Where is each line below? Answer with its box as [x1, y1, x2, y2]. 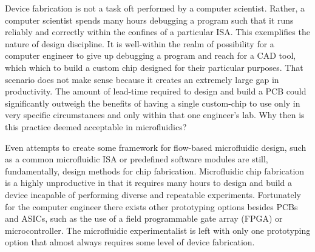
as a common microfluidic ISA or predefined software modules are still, [5, 153, 268, 165]
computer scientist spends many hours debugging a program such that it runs [5, 13, 294, 26]
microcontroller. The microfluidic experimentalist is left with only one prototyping [5, 224, 311, 236]
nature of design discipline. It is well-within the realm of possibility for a [5, 37, 274, 50]
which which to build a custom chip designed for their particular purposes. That [5, 61, 303, 73]
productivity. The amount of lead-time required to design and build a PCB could [5, 85, 307, 98]
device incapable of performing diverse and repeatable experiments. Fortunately [5, 188, 301, 201]
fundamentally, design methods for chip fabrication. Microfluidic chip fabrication [5, 164, 305, 177]
